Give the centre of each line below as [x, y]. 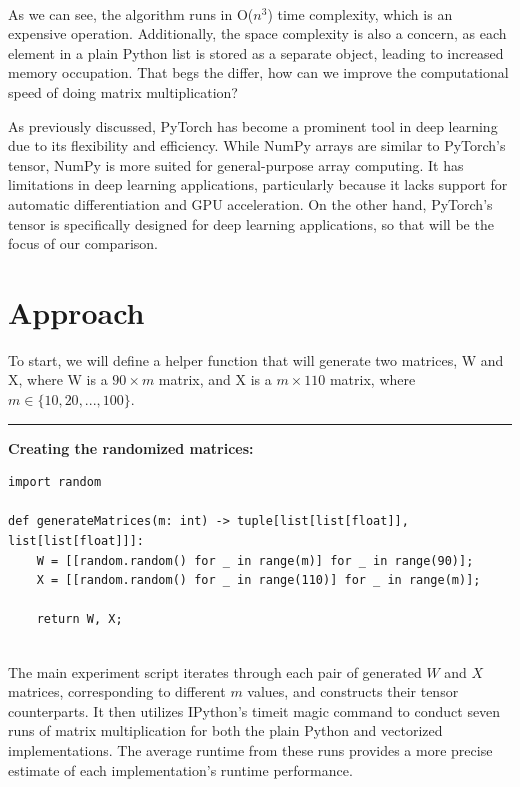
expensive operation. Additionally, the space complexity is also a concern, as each [257, 33]
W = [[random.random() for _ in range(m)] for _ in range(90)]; [255, 560]
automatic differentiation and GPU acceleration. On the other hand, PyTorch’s [250, 203]
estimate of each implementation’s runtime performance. [180, 769]
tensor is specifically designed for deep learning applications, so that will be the [251, 223]
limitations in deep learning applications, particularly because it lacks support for [258, 184]
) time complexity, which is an [360, 13]
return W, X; [79, 619]
